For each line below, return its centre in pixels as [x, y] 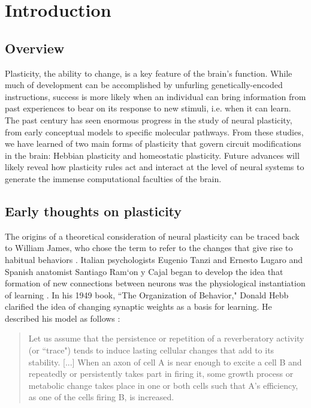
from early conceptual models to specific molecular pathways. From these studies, [154, 132]
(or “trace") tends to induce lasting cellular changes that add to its [151, 350]
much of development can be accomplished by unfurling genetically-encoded [144, 85]
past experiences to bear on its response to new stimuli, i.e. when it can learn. [148, 108]
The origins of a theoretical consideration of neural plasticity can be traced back [152, 236]
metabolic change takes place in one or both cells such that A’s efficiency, [163, 385]
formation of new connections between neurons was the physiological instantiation [155, 283]
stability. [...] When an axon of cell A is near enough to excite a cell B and [165, 362]
